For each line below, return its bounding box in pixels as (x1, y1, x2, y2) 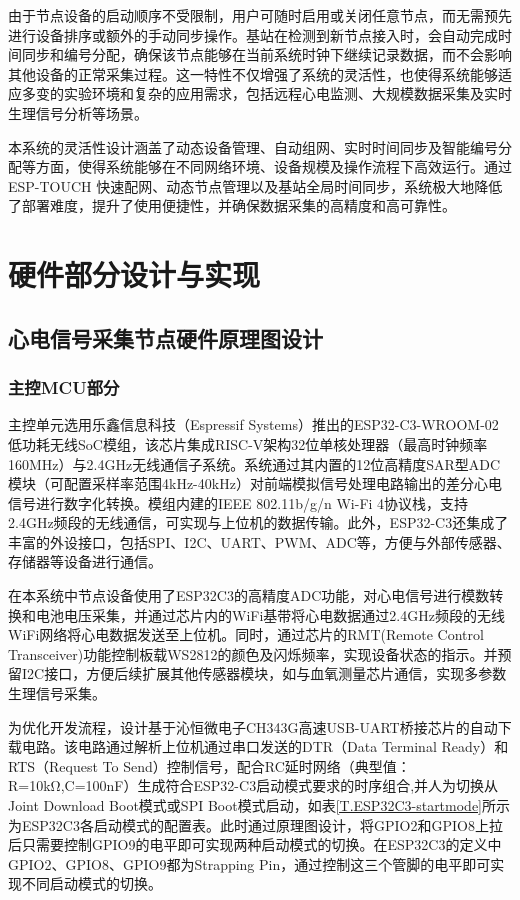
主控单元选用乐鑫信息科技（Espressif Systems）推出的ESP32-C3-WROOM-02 (8, 414, 499, 435)
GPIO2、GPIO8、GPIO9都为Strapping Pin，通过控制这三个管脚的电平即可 (8, 853, 491, 874)
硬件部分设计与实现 (8, 254, 261, 295)
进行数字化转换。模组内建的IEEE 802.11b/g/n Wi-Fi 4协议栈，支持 (35, 492, 469, 513)
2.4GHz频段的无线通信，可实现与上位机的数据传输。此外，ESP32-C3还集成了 (8, 512, 509, 533)
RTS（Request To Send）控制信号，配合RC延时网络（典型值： (8, 755, 411, 776)
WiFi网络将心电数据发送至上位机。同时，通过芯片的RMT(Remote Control (8, 624, 484, 645)
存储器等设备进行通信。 (8, 551, 162, 572)
